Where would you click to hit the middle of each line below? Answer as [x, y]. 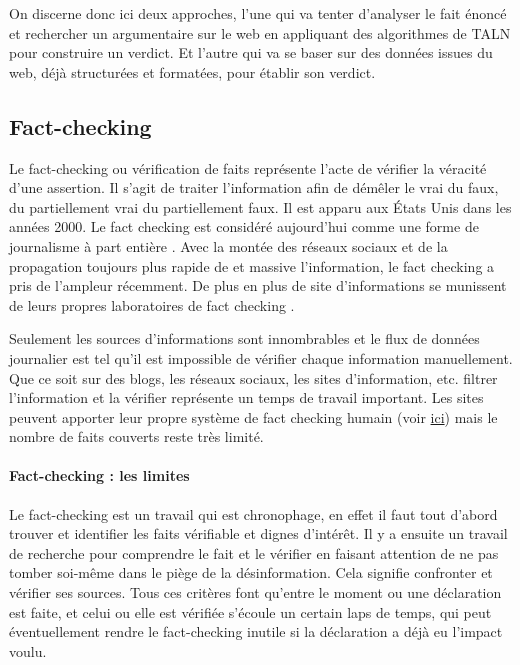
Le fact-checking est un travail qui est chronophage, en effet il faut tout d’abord [253, 513]
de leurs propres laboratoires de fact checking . [152, 304]
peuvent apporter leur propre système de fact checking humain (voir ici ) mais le [253, 416]
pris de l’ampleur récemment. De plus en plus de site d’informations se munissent [258, 285]
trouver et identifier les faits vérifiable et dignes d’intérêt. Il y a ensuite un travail [258, 533]
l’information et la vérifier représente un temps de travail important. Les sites [246, 397]
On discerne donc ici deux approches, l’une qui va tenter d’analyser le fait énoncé [258, 13]
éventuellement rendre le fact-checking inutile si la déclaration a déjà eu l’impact [256, 631]
